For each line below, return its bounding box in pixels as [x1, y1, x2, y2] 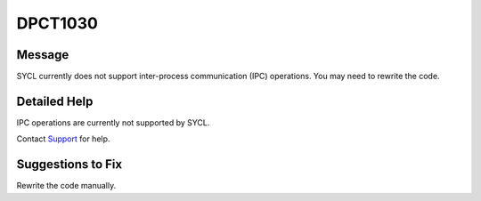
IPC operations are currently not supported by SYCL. [16, 117, 210, 128]
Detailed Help [16, 93, 94, 109]
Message [16, 47, 69, 62]
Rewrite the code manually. [16, 181, 117, 191]
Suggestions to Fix [16, 157, 123, 173]
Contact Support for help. [16, 133, 110, 144]
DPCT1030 [16, 13, 98, 33]
